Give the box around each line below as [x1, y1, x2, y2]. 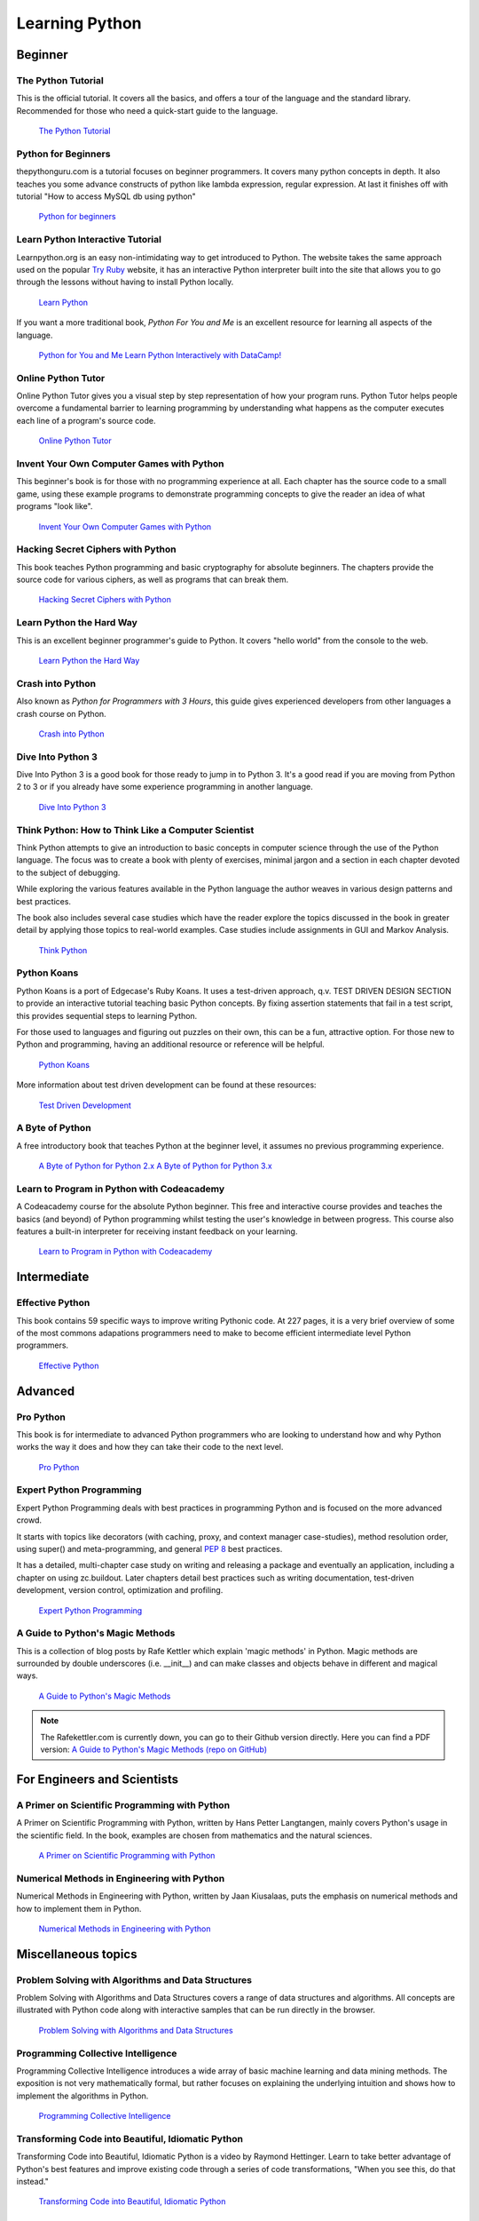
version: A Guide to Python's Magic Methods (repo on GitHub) [40, 1744, 268, 1755]
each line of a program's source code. [16, 415, 156, 426]
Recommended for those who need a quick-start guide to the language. [16, 105, 279, 115]
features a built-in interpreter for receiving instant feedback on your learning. [16, 1226, 298, 1237]
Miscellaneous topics [16, 1946, 137, 1962]
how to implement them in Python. [16, 1903, 142, 1914]
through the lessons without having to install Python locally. [16, 276, 234, 288]
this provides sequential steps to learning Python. [16, 1010, 198, 1021]
